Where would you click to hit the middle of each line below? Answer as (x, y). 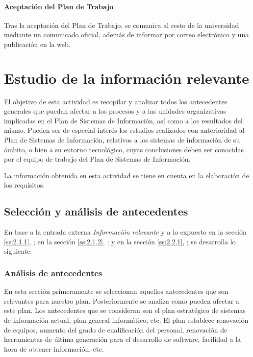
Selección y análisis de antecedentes (96, 211)
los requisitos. (25, 185)
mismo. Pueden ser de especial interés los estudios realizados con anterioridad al (124, 130)
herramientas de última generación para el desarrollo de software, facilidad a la (123, 339)
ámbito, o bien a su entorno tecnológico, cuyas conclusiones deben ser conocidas (124, 149)
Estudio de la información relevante (126, 78)
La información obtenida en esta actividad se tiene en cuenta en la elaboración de (126, 175)
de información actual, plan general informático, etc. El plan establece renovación (126, 320)
